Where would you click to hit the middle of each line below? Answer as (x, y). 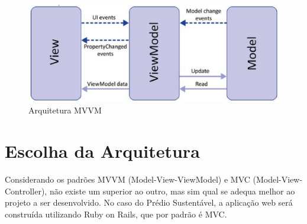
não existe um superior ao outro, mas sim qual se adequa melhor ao (172, 191)
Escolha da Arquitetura (102, 151)
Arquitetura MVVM (65, 110)
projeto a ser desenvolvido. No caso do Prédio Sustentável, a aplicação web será (149, 202)
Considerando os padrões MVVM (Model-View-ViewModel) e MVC (127, 179)
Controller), (26, 191)
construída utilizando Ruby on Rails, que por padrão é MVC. (116, 214)
